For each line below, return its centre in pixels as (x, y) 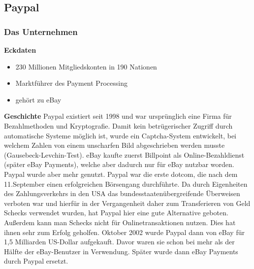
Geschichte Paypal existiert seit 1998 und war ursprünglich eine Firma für (118, 116)
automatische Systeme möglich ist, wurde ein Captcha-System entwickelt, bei (120, 135)
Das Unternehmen (41, 31)
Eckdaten (20, 50)
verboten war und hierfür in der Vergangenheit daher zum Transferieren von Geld (127, 203)
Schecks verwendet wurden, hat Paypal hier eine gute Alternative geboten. (116, 213)
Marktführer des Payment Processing (71, 83)
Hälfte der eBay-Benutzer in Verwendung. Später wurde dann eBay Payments (121, 251)
